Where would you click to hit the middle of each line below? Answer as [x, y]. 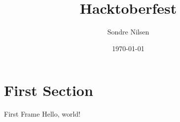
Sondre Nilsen [128, 32]
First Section [49, 90]
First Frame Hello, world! [42, 114]
